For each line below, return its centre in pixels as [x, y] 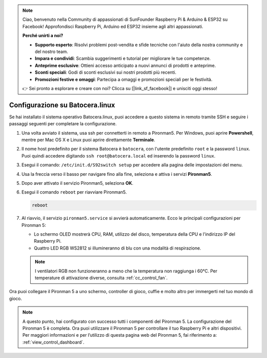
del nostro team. [51, 51]
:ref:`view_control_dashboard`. [53, 342]
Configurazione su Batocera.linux [62, 105]
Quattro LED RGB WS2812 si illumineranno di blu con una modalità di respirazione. [117, 248]
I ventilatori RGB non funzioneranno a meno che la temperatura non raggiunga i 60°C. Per [126, 271]
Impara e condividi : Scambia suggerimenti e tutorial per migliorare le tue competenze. [123, 58]
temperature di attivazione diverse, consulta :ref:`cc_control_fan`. [101, 278]
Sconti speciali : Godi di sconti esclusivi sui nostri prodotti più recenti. [106, 72]
